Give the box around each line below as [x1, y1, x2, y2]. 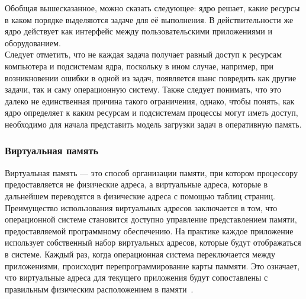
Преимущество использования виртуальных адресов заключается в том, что [5, 201, 278, 214]
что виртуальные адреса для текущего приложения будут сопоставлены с [5, 271, 268, 284]
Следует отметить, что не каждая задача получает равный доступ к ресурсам [5, 48, 282, 61]
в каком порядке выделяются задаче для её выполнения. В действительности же [5, 13, 294, 26]
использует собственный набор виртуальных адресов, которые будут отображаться [5, 236, 301, 249]
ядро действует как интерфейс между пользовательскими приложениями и [5, 25, 272, 37]
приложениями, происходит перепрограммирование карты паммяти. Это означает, [5, 259, 300, 272]
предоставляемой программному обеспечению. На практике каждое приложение [5, 224, 294, 237]
